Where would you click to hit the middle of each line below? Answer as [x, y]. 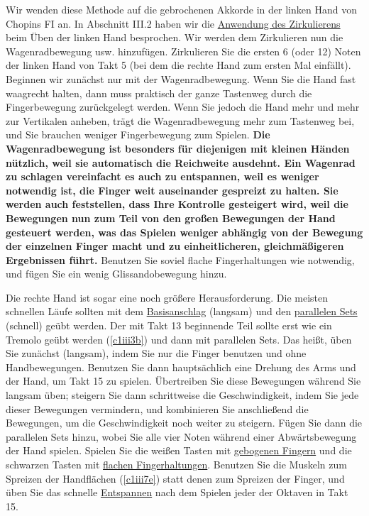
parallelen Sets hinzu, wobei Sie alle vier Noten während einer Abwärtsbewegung [181, 436]
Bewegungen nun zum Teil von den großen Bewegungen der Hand [171, 218]
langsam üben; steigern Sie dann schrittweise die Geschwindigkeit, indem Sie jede [182, 395]
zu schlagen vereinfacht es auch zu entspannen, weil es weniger [163, 176]
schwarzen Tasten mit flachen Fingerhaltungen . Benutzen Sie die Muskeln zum [176, 464]
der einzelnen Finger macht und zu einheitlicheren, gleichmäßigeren [175, 246]
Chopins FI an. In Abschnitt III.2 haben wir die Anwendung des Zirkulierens [173, 23]
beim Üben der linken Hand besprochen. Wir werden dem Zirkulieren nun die [175, 37]
